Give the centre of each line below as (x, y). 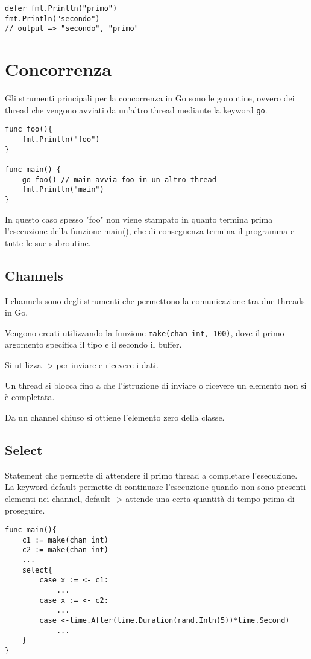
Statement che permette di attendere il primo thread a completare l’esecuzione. (151, 475)
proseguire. (25, 510)
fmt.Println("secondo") (52, 18)
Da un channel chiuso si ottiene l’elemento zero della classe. (115, 417)
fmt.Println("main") (63, 190)
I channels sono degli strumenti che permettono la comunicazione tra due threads (155, 300)
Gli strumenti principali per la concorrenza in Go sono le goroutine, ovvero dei (150, 98)
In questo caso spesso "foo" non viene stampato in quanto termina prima (139, 219)
